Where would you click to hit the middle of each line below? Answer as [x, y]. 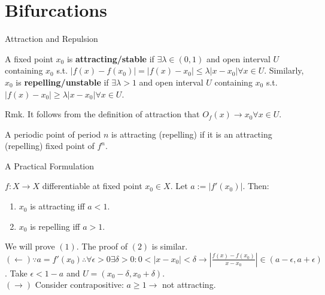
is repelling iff [55, 226]
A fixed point [29, 58]
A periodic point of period [53, 134]
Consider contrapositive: [79, 285]
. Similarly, [284, 70]
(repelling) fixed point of [50, 146]
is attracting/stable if [110, 58]
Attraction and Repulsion [51, 39]
